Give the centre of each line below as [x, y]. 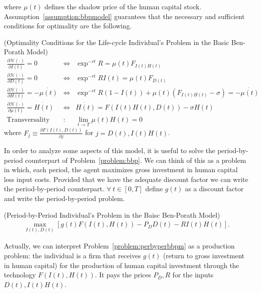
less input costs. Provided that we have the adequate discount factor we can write [126, 179]
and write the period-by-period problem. [64, 198]
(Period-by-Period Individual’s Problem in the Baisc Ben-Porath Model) [112, 214]
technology [20, 275]
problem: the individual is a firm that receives [72, 256]
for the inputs [193, 275]
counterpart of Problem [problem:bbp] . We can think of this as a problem [136, 160]
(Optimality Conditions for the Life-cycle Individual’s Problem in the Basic [117, 42]
